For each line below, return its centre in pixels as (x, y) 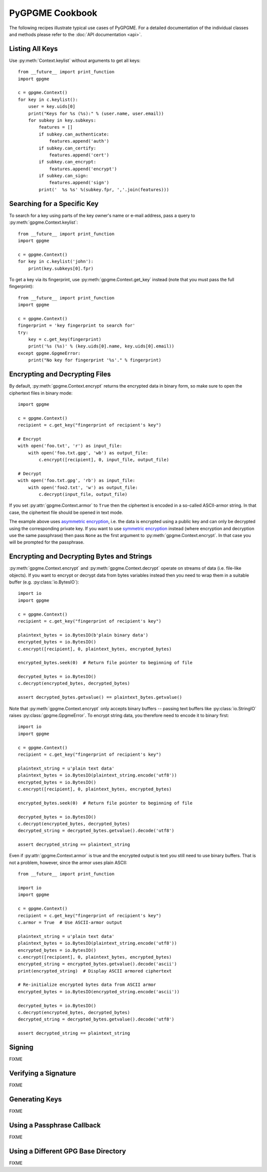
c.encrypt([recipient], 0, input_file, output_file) (104, 460)
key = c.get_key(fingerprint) (65, 340)
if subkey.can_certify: (67, 148)
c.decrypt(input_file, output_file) (83, 494)
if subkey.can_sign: (64, 176)
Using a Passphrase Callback (55, 1125)
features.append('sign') (79, 183)
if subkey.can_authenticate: (74, 134)
